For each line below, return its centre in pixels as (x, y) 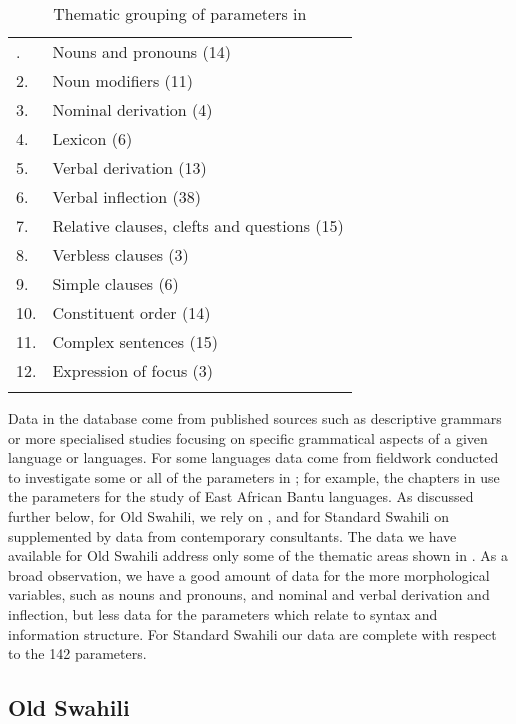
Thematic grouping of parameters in (180, 13)
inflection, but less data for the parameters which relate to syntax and (223, 613)
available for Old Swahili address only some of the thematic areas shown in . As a (258, 555)
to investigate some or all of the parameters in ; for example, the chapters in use (254, 476)
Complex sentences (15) (135, 341)
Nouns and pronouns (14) (141, 51)
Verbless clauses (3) (120, 254)
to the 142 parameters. (77, 653)
